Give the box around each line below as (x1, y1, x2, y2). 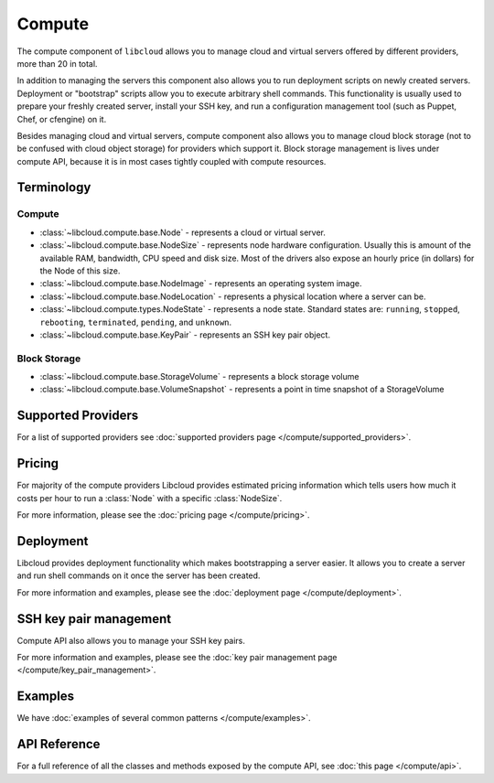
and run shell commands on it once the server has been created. (16, 570, 261, 581)
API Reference (16, 736, 101, 752)
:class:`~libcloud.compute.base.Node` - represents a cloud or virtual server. (39, 227, 327, 238)
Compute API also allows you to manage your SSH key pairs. (16, 635, 246, 646)
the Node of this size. (39, 265, 121, 276)
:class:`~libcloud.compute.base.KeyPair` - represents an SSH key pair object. (39, 329, 331, 340)
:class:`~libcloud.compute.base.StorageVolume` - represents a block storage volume (39, 371, 360, 382)
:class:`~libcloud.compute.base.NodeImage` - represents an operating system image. (39, 278, 362, 289)
